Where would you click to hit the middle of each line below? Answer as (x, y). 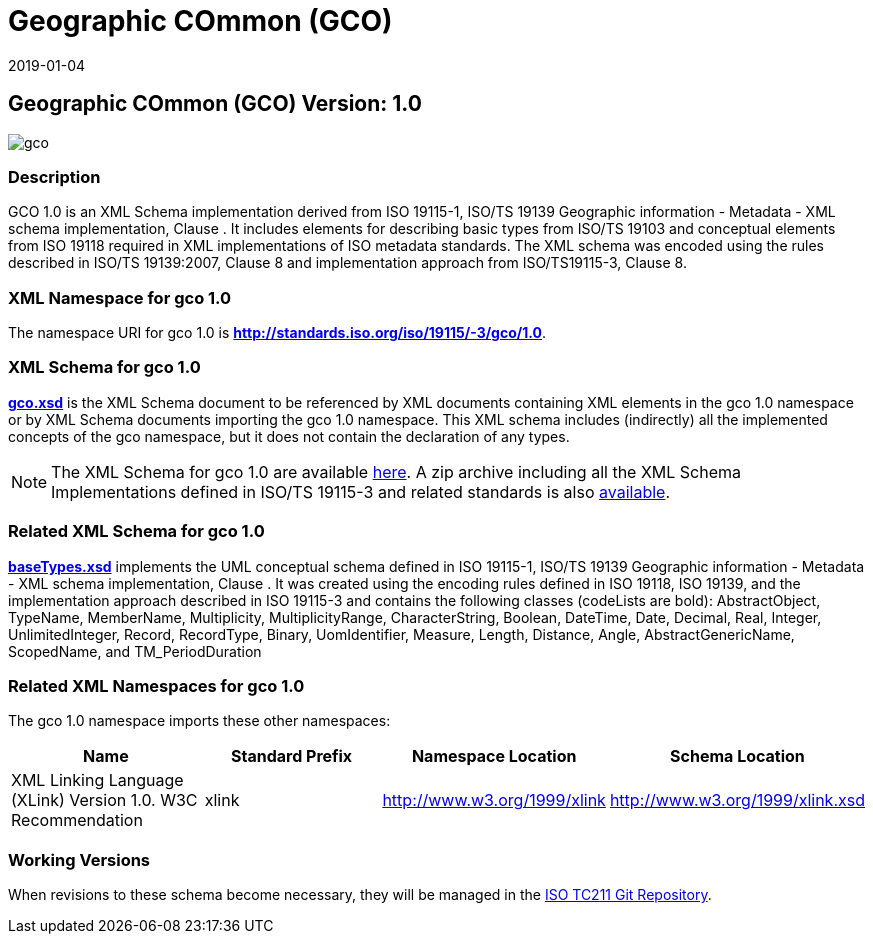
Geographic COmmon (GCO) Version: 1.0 (215, 104)
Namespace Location (494, 756)
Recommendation (77, 820)
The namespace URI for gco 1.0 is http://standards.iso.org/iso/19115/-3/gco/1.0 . (277, 333)
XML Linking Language (97, 780)
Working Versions (79, 859)
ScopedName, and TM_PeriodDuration (135, 651)
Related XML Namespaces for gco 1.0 (156, 685)
